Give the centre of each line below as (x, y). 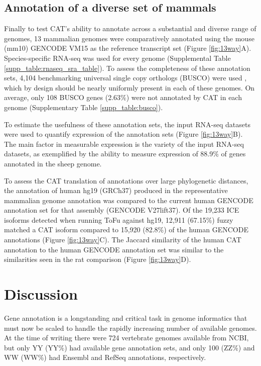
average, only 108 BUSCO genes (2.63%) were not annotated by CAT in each (123, 97)
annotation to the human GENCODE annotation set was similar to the (114, 249)
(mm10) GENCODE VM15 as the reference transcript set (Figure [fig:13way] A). (128, 48)
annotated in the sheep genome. (53, 163)
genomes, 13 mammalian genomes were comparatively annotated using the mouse (129, 38)
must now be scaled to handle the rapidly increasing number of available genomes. (130, 328)
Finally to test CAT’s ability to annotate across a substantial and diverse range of (130, 28)
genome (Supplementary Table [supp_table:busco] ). (84, 107)
